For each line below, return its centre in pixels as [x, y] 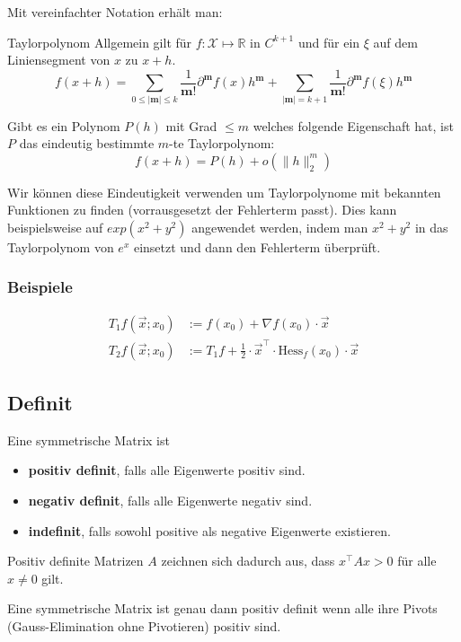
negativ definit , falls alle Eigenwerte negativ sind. [170, 500]
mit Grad [191, 125]
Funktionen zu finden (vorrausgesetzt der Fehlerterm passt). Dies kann [202, 210]
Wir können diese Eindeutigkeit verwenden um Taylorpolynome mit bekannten [224, 192]
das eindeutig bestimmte [87, 143]
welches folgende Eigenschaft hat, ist [353, 125]
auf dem [395, 42]
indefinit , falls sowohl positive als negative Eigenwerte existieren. [209, 530]
